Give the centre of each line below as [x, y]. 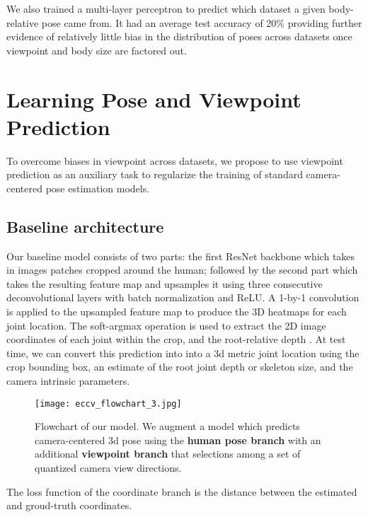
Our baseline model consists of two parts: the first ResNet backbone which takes [181, 256]
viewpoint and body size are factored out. [97, 50]
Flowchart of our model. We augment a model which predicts [167, 426]
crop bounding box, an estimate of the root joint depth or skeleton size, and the [180, 367]
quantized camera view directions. [108, 468]
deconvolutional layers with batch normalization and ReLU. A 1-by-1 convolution [183, 297]
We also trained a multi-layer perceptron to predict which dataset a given [166, 8]
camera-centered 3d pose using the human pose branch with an [178, 440]
